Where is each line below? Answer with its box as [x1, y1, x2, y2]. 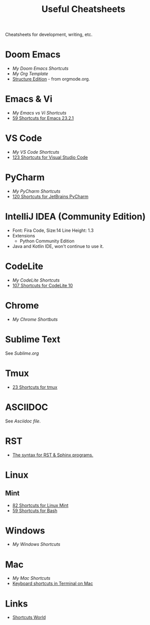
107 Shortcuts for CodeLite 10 [12, 282, 73, 288]
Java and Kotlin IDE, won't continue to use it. [12, 243, 104, 249]
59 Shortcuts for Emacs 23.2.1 [12, 115, 74, 121]
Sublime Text [5, 333, 61, 345]
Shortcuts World [12, 615, 46, 621]
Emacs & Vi [5, 94, 53, 105]
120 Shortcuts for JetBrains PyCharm [12, 193, 88, 200]
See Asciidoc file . [5, 418, 41, 424]
